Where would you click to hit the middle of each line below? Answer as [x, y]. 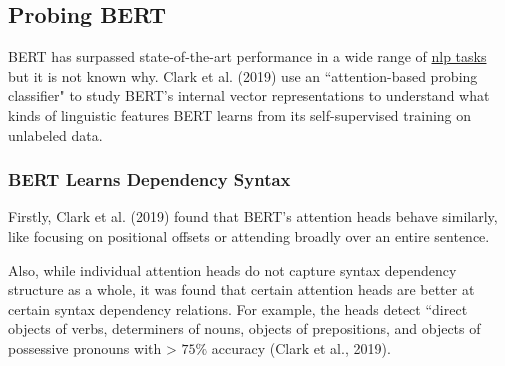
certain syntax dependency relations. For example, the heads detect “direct [238, 308]
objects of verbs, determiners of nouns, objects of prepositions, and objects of [244, 328]
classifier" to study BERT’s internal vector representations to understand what [249, 95]
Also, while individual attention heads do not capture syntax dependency [232, 269]
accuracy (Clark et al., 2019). [301, 347]
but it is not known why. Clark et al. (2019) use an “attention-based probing [243, 75]
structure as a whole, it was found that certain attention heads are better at [241, 289]
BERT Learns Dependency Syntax [149, 179]
